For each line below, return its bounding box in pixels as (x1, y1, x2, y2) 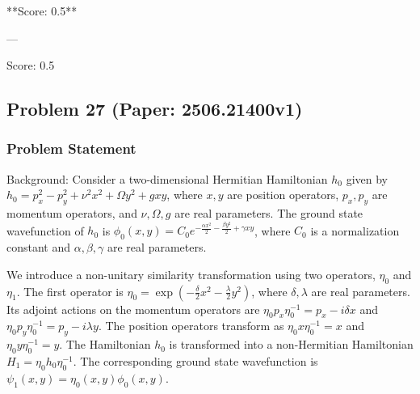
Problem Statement (6, 138, 136, 159)
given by (346, 170, 388, 187)
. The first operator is (16, 282, 124, 299)
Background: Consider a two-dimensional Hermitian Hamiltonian (6, 170, 328, 187)
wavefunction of (6, 222, 84, 239)
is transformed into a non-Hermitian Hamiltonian (169, 336, 414, 353)
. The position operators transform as (98, 317, 284, 334)
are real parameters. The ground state (174, 205, 363, 222)
